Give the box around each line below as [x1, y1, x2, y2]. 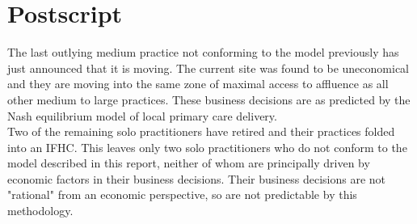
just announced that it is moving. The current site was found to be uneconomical [7, 59, 409, 76]
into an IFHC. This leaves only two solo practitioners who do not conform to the [7, 138, 407, 155]
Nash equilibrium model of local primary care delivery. [7, 107, 277, 124]
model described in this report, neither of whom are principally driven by [7, 154, 370, 171]
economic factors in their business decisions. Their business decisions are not [7, 170, 386, 187]
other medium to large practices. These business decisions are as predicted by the [7, 91, 411, 108]
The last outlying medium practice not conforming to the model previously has [7, 44, 399, 61]
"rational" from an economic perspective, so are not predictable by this [7, 186, 357, 203]
